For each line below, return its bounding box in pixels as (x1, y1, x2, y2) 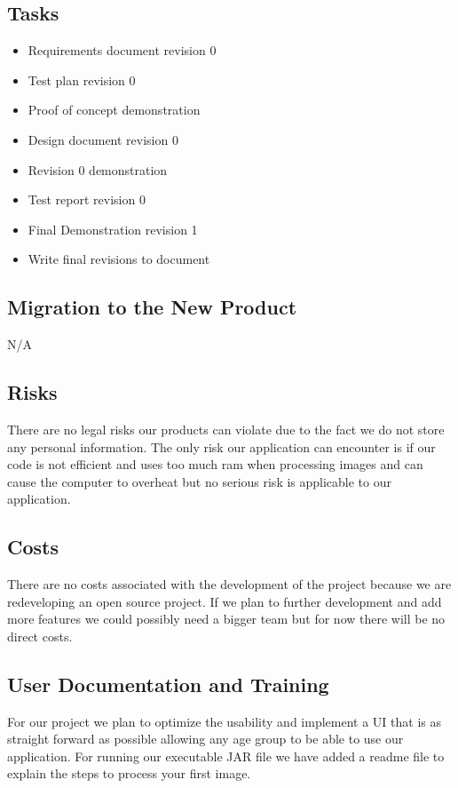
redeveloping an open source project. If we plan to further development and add (7, 592, 442, 610)
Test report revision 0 (28, 190, 146, 209)
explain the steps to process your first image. (7, 764, 251, 783)
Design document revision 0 (28, 130, 178, 148)
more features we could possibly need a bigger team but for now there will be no (7, 609, 446, 628)
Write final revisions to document (28, 250, 210, 268)
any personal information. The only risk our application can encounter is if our (7, 437, 436, 456)
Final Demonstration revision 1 (28, 219, 198, 238)
